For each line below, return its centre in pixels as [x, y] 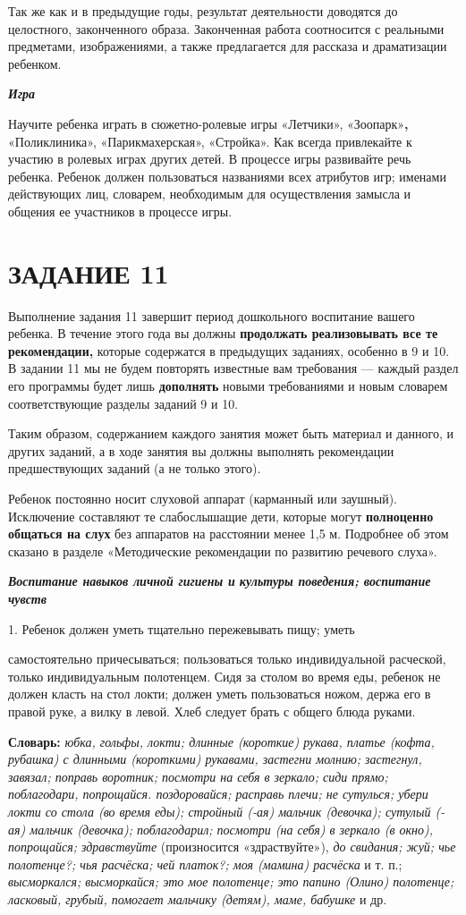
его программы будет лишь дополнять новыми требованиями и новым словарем [228, 386]
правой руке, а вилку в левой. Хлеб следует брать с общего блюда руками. [212, 711]
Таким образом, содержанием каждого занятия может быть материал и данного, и [231, 433]
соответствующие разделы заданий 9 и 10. [123, 403]
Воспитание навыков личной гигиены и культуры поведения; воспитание [220, 581]
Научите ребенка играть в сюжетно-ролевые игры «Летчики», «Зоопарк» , [208, 123]
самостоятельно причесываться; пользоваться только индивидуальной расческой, [227, 659]
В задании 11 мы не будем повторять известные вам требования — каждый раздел [233, 368]
